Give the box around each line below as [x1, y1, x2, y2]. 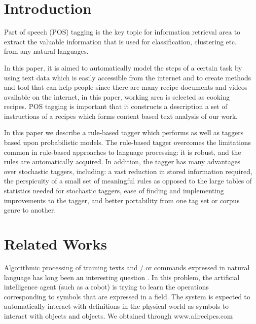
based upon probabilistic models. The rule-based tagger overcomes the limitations [4, 137, 251, 147]
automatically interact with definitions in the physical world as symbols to [4, 301, 229, 311]
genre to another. [4, 205, 56, 215]
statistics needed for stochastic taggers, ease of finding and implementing [4, 185, 224, 196]
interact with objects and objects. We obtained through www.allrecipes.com [4, 310, 233, 321]
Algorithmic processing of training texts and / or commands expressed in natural [4, 262, 250, 272]
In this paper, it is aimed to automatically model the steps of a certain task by [4, 62, 242, 72]
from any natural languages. [4, 46, 89, 56]
